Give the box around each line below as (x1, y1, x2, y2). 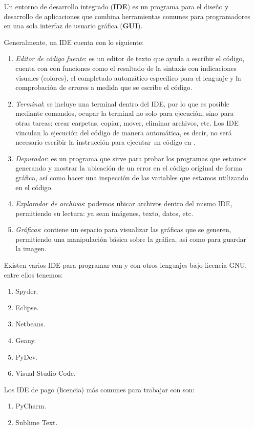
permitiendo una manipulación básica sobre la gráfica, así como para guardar (15, 234, 247, 244)
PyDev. (15, 351, 38, 362)
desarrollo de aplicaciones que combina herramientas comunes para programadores (4, 11, 250, 21)
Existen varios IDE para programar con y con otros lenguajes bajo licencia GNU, (4, 260, 247, 270)
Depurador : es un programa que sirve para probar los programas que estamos (15, 153, 247, 163)
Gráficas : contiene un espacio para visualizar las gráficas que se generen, (15, 224, 231, 235)
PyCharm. (15, 401, 46, 411)
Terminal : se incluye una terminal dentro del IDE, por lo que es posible (15, 98, 230, 108)
